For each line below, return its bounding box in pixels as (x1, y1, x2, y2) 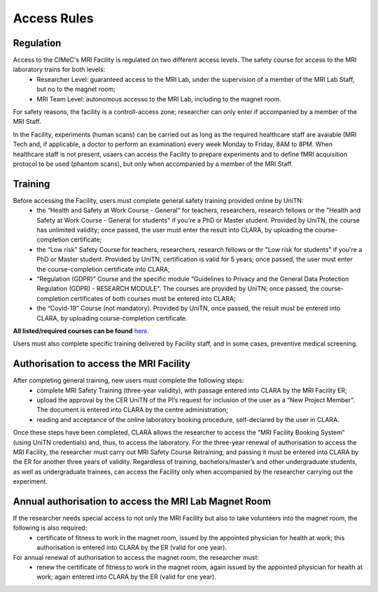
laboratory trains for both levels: (13, 65, 106, 73)
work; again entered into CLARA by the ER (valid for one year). (36, 572, 217, 581)
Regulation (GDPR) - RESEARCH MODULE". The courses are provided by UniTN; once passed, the (36, 284, 320, 293)
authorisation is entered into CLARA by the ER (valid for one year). (36, 543, 227, 552)
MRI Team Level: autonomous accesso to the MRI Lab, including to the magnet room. (36, 94, 281, 103)
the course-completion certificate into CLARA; (36, 265, 171, 273)
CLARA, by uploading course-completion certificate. (36, 313, 188, 322)
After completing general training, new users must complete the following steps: (13, 376, 244, 385)
